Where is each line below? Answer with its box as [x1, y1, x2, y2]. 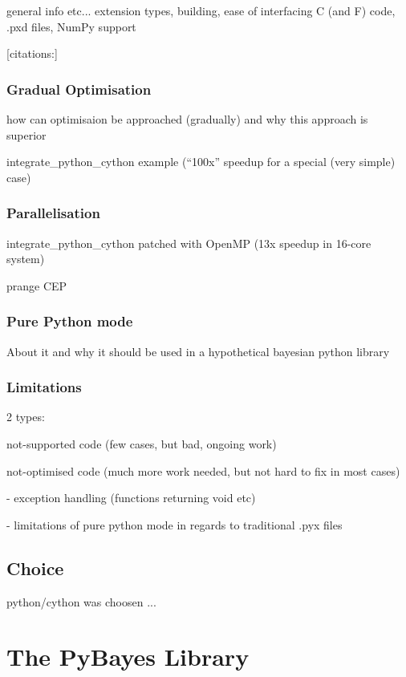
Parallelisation [6, 203, 100, 223]
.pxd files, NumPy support [6, 18, 136, 34]
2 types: [6, 408, 45, 425]
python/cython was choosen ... [6, 593, 156, 610]
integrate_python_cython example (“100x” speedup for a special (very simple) [6, 153, 396, 170]
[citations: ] [6, 45, 58, 62]
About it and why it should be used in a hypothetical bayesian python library [6, 343, 390, 359]
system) [6, 250, 45, 267]
